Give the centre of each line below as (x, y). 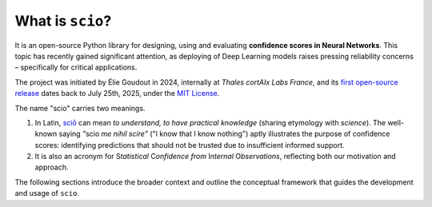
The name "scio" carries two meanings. (80, 108)
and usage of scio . (47, 193)
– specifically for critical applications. (76, 67)
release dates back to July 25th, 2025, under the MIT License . (117, 94)
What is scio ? (63, 21)
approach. (52, 167)
